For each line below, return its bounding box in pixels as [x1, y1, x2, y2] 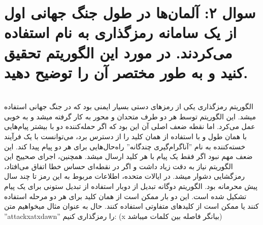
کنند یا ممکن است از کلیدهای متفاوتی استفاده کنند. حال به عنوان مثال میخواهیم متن [4, 201, 259, 211]
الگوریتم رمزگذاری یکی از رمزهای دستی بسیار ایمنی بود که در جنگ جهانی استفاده [4, 101, 253, 112]
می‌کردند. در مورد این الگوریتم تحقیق [4, 42, 233, 62]
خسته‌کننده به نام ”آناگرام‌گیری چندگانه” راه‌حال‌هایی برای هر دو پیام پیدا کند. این [4, 141, 246, 151]
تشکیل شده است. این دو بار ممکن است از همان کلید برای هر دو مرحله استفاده [4, 190, 247, 201]
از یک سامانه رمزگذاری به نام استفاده [4, 22, 237, 43]
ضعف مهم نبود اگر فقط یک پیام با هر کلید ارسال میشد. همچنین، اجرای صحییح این [4, 151, 253, 162]
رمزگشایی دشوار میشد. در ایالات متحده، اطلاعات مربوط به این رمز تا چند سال [4, 171, 245, 181]
